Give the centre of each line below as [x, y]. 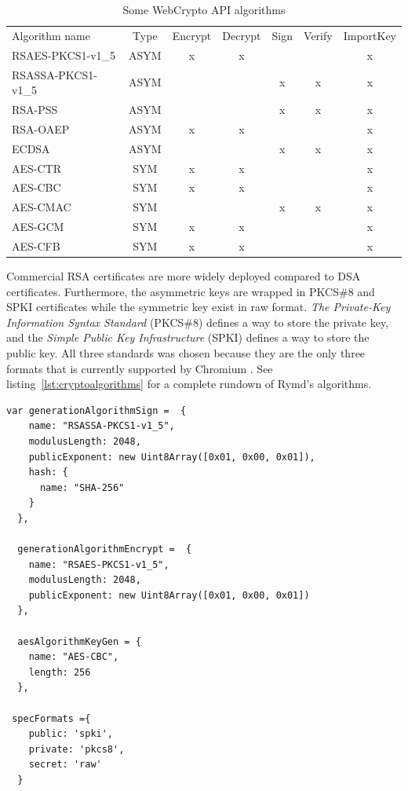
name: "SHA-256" [82, 487]
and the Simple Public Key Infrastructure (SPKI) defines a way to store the [188, 337]
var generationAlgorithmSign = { [97, 410]
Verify [318, 35]
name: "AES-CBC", [74, 657]
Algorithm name [51, 35]
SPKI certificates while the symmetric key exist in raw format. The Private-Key [199, 307]
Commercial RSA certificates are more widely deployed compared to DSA [184, 275]
